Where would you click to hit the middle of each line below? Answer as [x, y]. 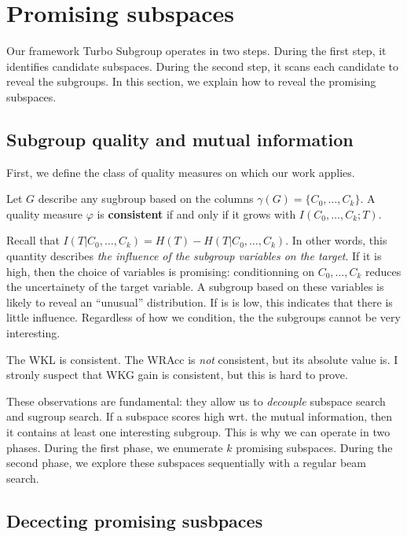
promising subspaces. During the [314, 447]
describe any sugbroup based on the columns [146, 199]
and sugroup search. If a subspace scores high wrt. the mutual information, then [200, 416]
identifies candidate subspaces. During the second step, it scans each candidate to [202, 66]
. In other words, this [336, 240]
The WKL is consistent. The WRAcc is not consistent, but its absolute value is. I [202, 359]
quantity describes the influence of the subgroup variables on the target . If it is [194, 256]
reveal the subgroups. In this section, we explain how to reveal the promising [191, 81]
